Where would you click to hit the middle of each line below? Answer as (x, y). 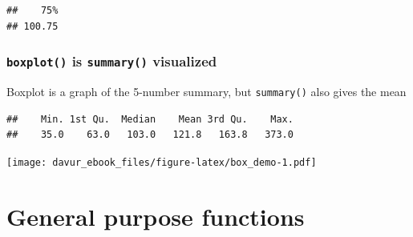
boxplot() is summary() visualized (112, 61)
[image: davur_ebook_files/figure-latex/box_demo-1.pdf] (162, 162)
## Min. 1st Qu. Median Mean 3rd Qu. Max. (150, 119)
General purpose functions (156, 216)
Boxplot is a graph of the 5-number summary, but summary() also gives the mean (206, 91)
